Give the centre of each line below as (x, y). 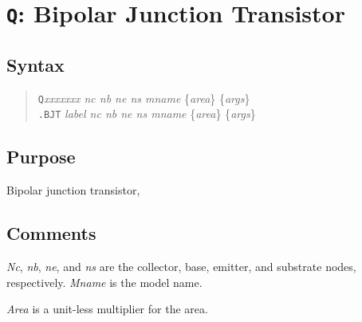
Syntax (35, 64)
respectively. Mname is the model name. (104, 282)
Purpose (41, 157)
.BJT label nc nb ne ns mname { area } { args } (147, 114)
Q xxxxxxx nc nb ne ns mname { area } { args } (144, 98)
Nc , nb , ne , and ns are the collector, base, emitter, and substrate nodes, (181, 267)
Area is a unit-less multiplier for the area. (107, 309)
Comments (51, 233)
